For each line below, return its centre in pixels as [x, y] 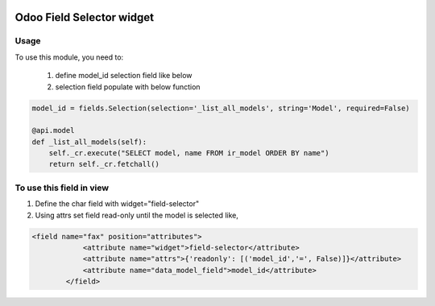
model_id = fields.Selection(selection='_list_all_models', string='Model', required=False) [221, 108]
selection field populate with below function [128, 87]
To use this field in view [62, 188]
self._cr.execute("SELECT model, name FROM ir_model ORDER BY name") [189, 153]
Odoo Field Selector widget [85, 17]
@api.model [53, 130]
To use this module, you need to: [69, 57]
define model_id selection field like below [124, 76]
